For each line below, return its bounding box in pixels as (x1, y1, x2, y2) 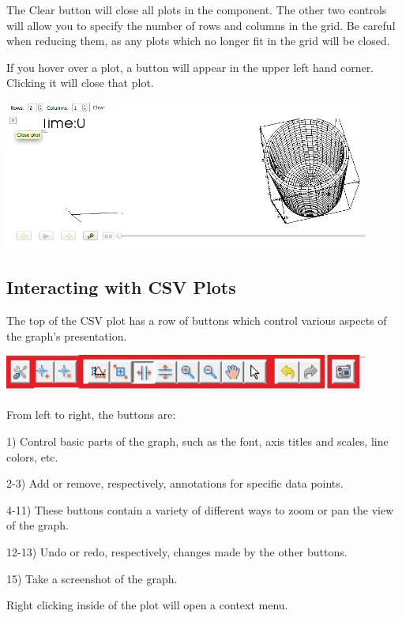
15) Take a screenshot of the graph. (6, 570, 178, 586)
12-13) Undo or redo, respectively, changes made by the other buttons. (6, 543, 348, 560)
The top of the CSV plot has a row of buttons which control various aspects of (6, 312, 387, 329)
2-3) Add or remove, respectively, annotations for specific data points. (6, 475, 344, 492)
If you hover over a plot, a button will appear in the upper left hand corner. (6, 58, 374, 75)
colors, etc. (6, 448, 58, 465)
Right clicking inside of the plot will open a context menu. (6, 597, 288, 613)
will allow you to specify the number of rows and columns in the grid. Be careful (6, 17, 396, 33)
